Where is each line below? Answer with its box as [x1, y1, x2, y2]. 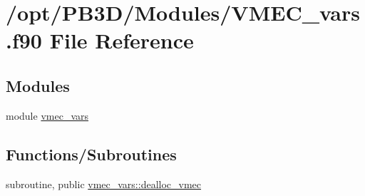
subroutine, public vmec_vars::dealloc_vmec [6, 176, 202, 191]
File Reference [49, 26, 194, 55]
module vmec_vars [6, 108, 89, 123]
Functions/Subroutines [6, 143, 177, 165]
